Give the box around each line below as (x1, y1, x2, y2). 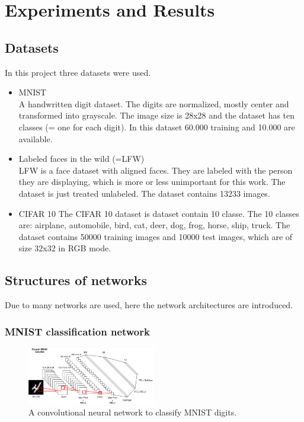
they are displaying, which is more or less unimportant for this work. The (18, 175, 286, 188)
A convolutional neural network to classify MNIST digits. (28, 405, 237, 418)
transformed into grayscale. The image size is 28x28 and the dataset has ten (18, 109, 295, 122)
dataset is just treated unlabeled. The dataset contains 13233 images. (18, 187, 270, 199)
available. (18, 132, 53, 145)
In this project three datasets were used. (5, 66, 151, 78)
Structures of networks (5, 271, 148, 289)
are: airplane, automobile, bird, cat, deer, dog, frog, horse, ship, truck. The (18, 219, 290, 231)
